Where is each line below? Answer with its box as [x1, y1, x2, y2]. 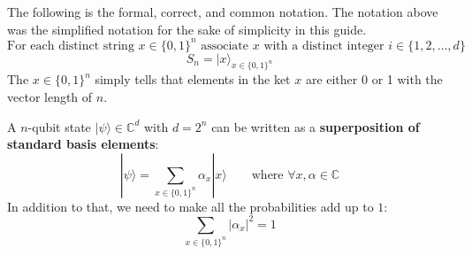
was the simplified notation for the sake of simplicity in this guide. [7, 19, 367, 38]
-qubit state [27, 117, 91, 135]
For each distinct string [7, 39, 134, 52]
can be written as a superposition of [211, 117, 420, 135]
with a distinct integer [263, 39, 384, 52]
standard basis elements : [7, 135, 159, 153]
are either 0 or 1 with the [305, 70, 443, 89]
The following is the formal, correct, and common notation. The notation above [7, 3, 438, 20]
